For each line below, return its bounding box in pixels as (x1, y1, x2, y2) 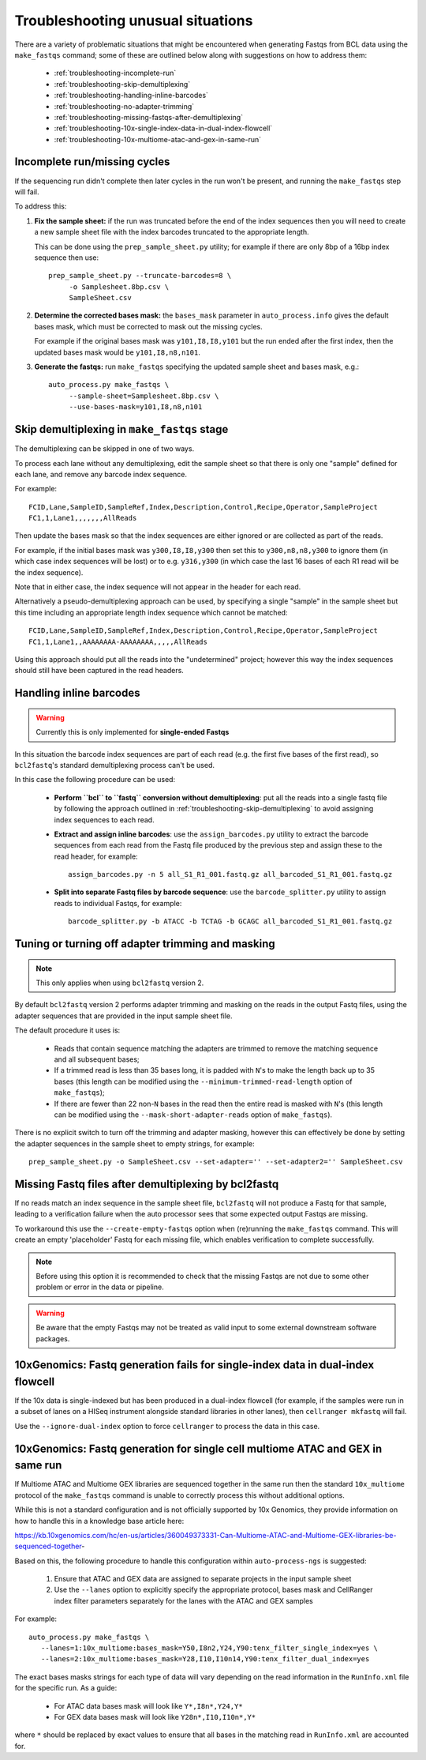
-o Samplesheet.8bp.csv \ (69, 282, 170, 291)
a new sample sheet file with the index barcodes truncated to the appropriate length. (34, 228, 309, 237)
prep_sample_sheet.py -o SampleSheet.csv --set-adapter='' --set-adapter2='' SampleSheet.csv (28, 1157, 403, 1167)
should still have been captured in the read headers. (14, 666, 185, 675)
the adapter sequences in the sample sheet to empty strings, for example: (14, 1138, 256, 1149)
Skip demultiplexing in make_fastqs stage (14, 423, 229, 436)
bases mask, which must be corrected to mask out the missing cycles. (34, 322, 263, 331)
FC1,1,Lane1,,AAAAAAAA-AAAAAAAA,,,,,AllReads (28, 637, 208, 646)
